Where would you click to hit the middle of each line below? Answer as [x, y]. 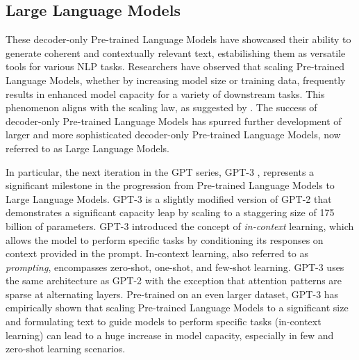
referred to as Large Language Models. [87, 148]
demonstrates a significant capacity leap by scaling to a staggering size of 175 [170, 212]
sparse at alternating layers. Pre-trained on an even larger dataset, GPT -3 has [172, 294]
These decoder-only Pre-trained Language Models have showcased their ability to [178, 39]
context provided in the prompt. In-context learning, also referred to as [157, 253]
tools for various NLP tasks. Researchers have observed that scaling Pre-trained [175, 66]
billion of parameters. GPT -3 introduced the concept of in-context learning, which [180, 226]
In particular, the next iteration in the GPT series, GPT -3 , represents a [160, 171]
